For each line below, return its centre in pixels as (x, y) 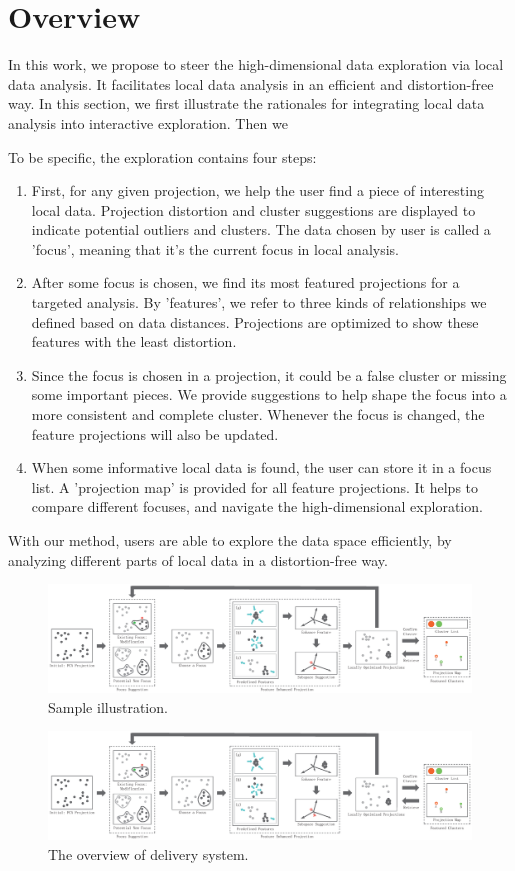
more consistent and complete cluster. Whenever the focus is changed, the (258, 414)
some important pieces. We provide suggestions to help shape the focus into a (269, 394)
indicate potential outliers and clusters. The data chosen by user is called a (261, 229)
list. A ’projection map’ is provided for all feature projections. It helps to (255, 486)
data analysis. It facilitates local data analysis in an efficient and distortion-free (251, 83)
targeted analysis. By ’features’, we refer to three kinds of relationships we (259, 302)
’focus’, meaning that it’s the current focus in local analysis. (215, 248)
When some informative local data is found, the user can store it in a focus (261, 467)
